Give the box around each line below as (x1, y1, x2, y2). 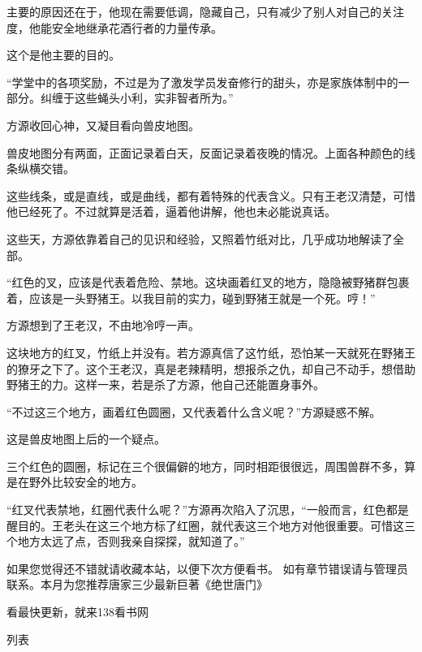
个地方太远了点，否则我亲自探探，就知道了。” (6, 533, 245, 550)
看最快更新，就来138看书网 (6, 603, 149, 620)
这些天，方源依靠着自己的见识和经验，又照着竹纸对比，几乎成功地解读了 (6, 230, 393, 247)
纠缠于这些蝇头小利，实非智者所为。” (40, 89, 234, 106)
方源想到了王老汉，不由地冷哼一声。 (6, 317, 200, 334)
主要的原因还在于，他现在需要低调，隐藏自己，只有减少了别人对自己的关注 (6, 3, 404, 19)
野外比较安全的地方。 (28, 473, 143, 490)
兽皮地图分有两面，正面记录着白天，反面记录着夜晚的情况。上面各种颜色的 (6, 144, 404, 161)
